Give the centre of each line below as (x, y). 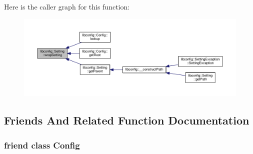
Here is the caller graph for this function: (67, 6)
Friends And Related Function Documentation (127, 120)
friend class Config (42, 145)
